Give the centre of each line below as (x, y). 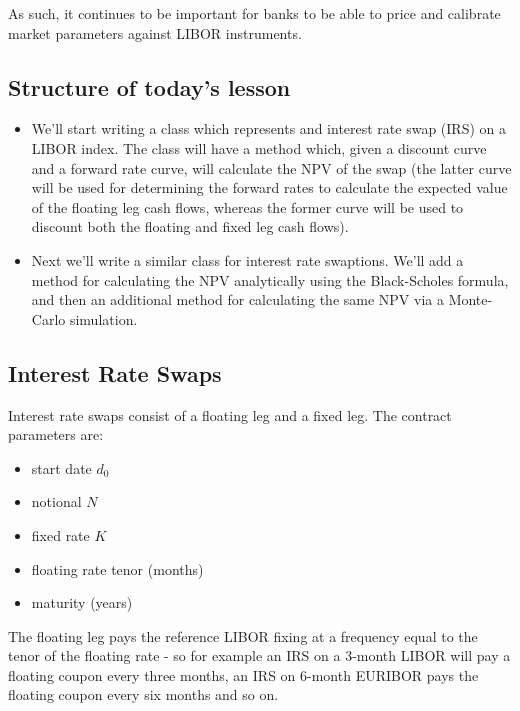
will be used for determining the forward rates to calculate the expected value (269, 187)
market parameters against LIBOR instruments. (155, 32)
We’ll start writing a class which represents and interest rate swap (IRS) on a (269, 128)
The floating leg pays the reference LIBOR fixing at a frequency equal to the (243, 635)
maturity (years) (82, 602)
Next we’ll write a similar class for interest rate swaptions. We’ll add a (247, 259)
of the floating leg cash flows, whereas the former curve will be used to (247, 206)
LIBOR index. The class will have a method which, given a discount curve (259, 147)
